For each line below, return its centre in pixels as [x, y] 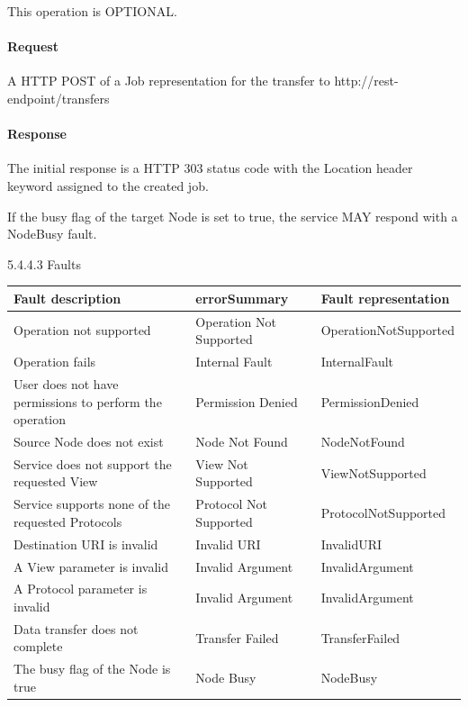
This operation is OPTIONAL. [92, 11]
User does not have [66, 383]
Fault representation [385, 298]
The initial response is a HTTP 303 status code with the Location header [210, 168]
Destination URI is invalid [86, 544]
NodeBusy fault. [52, 234]
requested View [56, 481]
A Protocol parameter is [81, 589]
